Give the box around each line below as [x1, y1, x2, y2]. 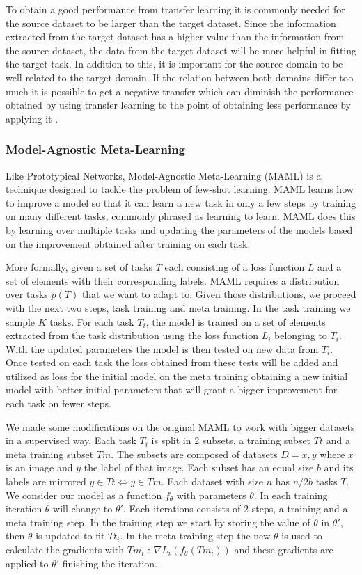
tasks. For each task [49, 314, 134, 329]
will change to [53, 501, 113, 516]
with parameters [176, 487, 246, 502]
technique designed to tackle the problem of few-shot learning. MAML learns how [6, 182, 354, 196]
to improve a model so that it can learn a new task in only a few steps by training [6, 195, 356, 210]
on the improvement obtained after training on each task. [6, 236, 251, 251]
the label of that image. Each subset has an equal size [84, 460, 314, 475]
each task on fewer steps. [6, 396, 111, 411]
